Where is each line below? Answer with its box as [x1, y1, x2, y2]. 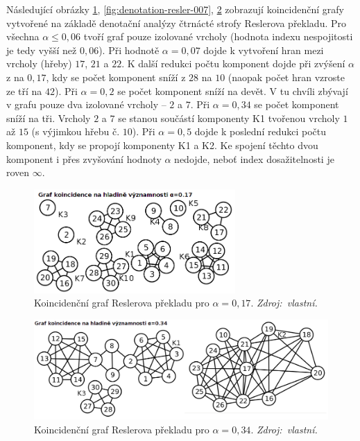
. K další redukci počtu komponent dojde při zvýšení [121, 56, 345, 71]
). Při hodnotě [98, 42, 160, 57]
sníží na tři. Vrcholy [6, 110, 91, 125]
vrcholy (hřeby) [6, 56, 72, 71]
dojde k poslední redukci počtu [194, 124, 326, 139]
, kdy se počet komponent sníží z [46, 69, 186, 84]
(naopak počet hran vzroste [228, 69, 345, 84]
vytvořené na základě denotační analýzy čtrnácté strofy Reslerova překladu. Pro [6, 15, 347, 30]
